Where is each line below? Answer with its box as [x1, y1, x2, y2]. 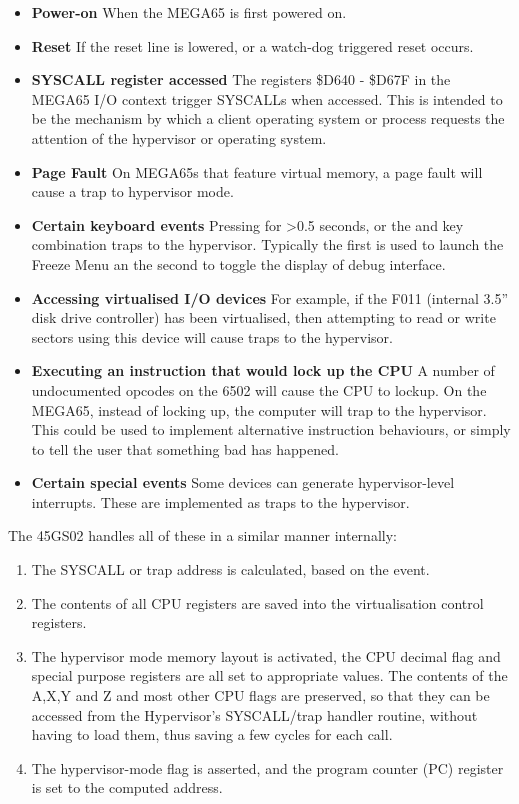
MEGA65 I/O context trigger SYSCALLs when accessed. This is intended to [31, 88, 503, 109]
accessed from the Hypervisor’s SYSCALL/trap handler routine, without [31, 704, 478, 725]
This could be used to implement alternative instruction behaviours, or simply [31, 419, 511, 440]
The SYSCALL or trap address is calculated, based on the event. [31, 559, 430, 580]
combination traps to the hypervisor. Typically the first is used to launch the [31, 234, 504, 255]
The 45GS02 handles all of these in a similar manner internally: [8, 525, 397, 546]
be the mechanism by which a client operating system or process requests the [31, 108, 505, 129]
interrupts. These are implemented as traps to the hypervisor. [31, 491, 410, 512]
